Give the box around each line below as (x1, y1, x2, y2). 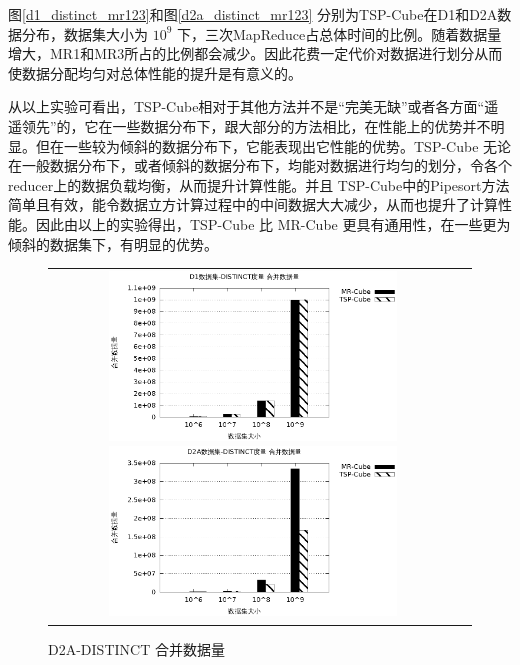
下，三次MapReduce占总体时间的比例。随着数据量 (177, 23, 502, 44)
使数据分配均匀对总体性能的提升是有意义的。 (8, 62, 302, 83)
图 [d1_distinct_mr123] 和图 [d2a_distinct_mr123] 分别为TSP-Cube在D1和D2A (8, 4, 498, 24)
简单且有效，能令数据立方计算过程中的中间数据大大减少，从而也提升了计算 (8, 194, 498, 215)
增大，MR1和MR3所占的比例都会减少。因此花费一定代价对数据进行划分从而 (8, 43, 503, 64)
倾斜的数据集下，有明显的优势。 (8, 233, 218, 254)
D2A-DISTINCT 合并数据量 (48, 638, 225, 659)
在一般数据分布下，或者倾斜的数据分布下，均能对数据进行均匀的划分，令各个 (8, 155, 512, 176)
